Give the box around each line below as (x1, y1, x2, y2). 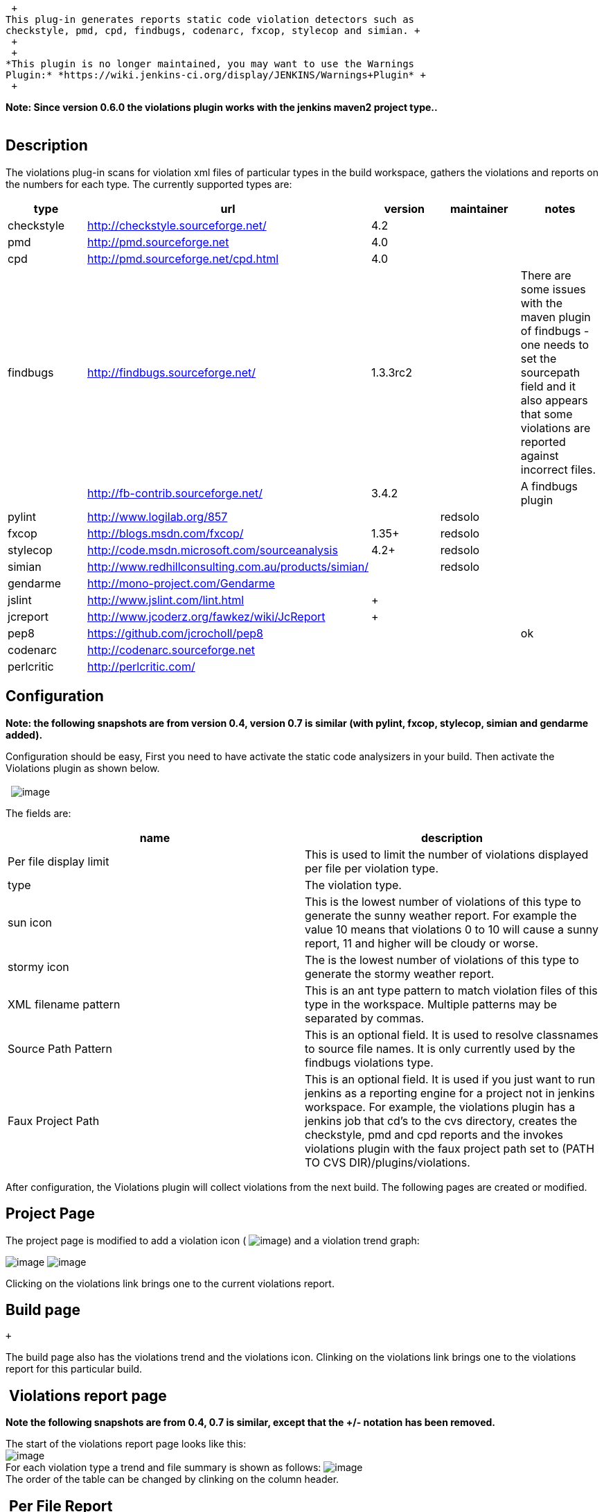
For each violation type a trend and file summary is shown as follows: (6, 1461, 321, 1474)
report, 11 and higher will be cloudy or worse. (305, 936, 539, 950)
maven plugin (520, 309, 591, 324)
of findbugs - (520, 323, 589, 338)
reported (520, 434, 566, 449)
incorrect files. (520, 462, 596, 476)
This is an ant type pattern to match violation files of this (305, 983, 598, 997)
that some (520, 406, 573, 421)
